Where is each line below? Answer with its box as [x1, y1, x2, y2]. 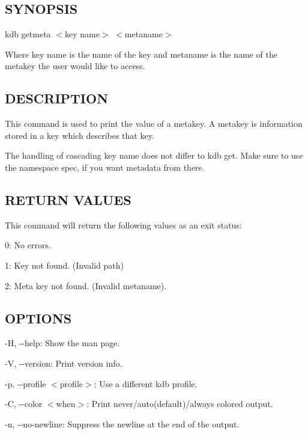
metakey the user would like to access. [5, 60, 145, 72]
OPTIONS [5, 308, 72, 327]
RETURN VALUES [5, 190, 131, 209]
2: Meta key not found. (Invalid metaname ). [5, 279, 167, 292]
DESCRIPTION [5, 89, 109, 108]
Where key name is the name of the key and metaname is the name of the [5, 47, 277, 60]
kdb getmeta [5, 28, 51, 40]
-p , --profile [5, 377, 46, 390]
